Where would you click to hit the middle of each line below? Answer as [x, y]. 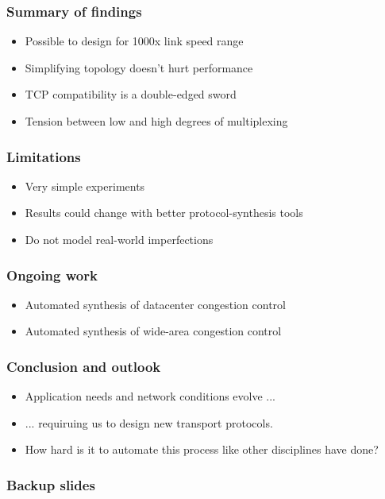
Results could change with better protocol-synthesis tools [164, 213]
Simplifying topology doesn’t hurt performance [139, 67]
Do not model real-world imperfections [119, 239]
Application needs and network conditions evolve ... [150, 396]
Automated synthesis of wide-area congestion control [153, 331]
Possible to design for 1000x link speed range [134, 41]
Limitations [44, 156]
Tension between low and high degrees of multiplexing [156, 121]
